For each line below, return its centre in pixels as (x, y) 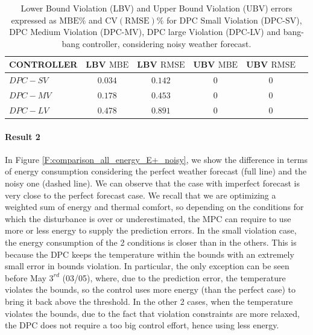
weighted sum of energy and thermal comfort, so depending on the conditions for (154, 207)
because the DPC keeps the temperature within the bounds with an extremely (150, 254)
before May (26, 277)
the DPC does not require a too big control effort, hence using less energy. (142, 325)
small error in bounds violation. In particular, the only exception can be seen (147, 266)
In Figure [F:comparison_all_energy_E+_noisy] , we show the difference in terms (156, 159)
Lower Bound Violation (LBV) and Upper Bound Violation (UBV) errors (156, 8)
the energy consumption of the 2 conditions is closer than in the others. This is (151, 242)
